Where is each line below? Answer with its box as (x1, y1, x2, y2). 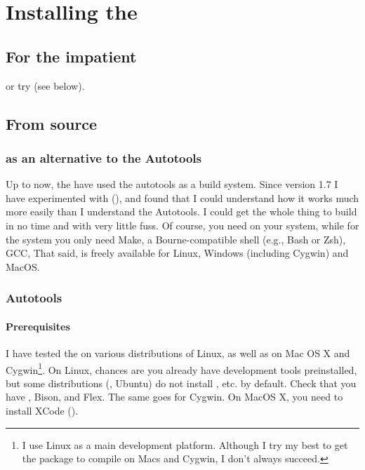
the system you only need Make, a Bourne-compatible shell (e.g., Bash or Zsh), (6, 231, 346, 246)
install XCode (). (6, 403, 79, 417)
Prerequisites (6, 318, 70, 333)
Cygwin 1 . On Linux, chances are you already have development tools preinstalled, (6, 360, 357, 377)
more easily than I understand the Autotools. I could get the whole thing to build (6, 204, 357, 219)
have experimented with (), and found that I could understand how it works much (6, 190, 359, 205)
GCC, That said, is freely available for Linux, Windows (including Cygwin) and (6, 246, 349, 260)
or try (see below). (6, 78, 85, 93)
